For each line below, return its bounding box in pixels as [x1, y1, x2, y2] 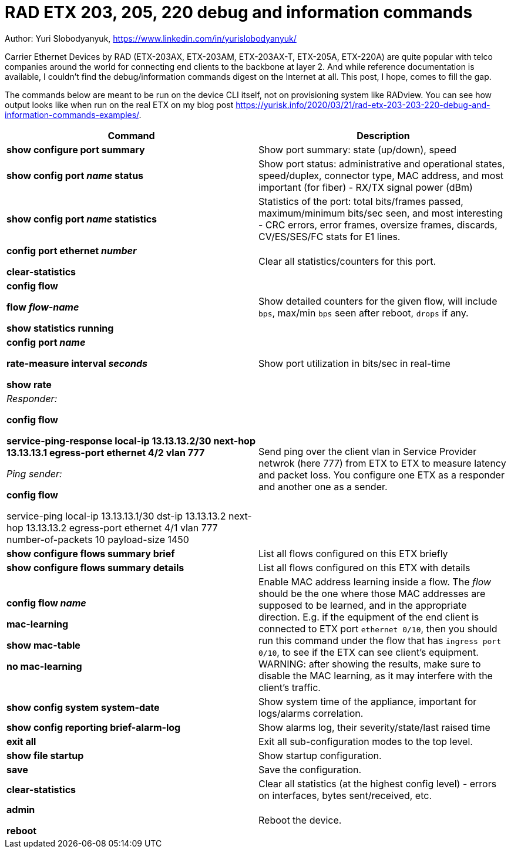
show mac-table [6, 639, 80, 651]
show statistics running [6, 322, 114, 334]
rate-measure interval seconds [6, 357, 148, 369]
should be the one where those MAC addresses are [258, 587, 486, 599]
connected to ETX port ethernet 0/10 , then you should [258, 622, 497, 635]
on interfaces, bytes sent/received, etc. [258, 789, 432, 801]
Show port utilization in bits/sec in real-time [258, 357, 451, 369]
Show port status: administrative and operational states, [258, 157, 505, 170]
